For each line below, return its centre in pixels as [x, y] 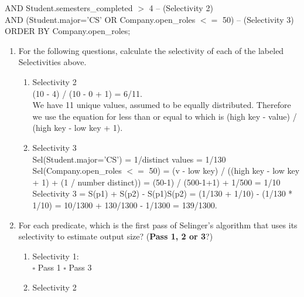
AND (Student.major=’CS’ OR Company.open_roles [100, 19]
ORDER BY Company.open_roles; [68, 31]
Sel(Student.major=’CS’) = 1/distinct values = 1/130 [129, 159]
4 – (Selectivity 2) [181, 8]
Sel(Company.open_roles [77, 171]
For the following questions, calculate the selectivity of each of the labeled [151, 50]
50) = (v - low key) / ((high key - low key [224, 171]
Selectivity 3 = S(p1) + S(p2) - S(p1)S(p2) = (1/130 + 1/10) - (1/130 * [163, 193]
